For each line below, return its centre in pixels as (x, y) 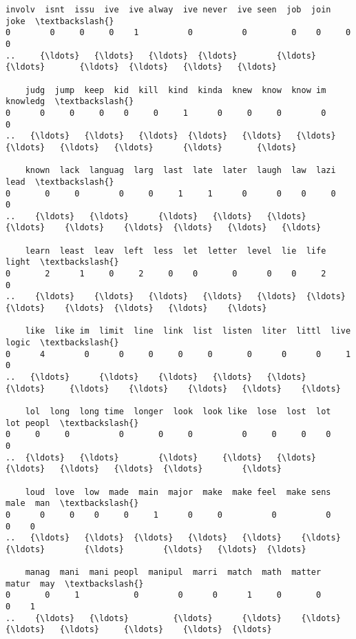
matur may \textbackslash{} (75, 584)
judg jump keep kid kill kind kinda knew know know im (176, 90)
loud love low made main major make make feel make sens (178, 492)
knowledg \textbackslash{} (70, 102)
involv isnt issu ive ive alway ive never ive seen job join (168, 10)
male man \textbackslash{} (72, 504)
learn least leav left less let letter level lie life (176, 251)
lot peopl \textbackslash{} (72, 423)
